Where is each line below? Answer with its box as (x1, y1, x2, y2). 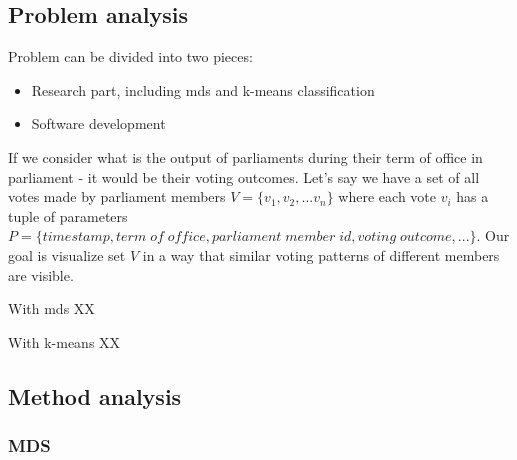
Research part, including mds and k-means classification (31, 79, 375, 100)
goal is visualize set (8, 244, 126, 265)
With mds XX (8, 298, 95, 319)
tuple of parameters (8, 205, 128, 226)
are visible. (8, 264, 74, 285)
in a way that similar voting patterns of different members (142, 244, 500, 265)
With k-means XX (8, 331, 121, 352)
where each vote (338, 186, 436, 207)
